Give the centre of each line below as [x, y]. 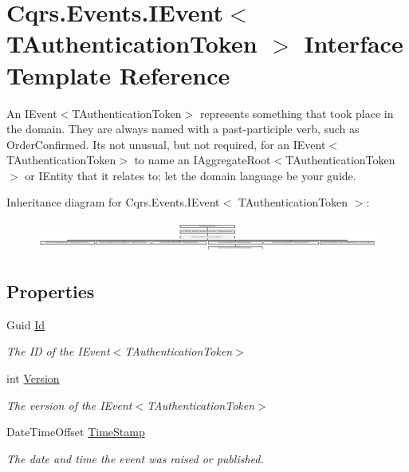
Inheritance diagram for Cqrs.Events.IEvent [113, 202]
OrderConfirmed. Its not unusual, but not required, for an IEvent [166, 144]
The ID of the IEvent [58, 351]
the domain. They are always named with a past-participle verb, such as [183, 129]
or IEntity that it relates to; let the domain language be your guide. [191, 175]
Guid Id [26, 324]
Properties [51, 291]
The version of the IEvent [69, 405]
